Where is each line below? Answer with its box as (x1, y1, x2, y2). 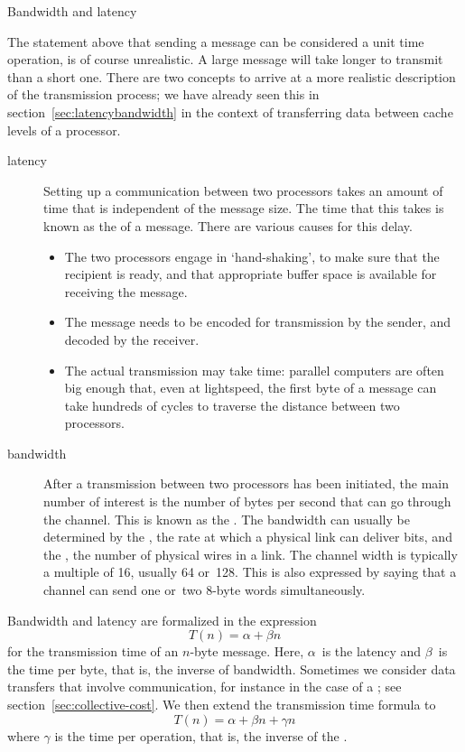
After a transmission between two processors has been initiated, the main (43, 474, 450, 493)
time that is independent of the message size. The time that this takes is (43, 199, 444, 218)
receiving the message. (64, 282, 188, 301)
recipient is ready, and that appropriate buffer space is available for (64, 265, 437, 283)
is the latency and (321, 642, 422, 661)
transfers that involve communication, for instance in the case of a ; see (7, 677, 402, 696)
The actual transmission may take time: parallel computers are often (64, 360, 444, 379)
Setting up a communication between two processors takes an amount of (43, 181, 443, 200)
